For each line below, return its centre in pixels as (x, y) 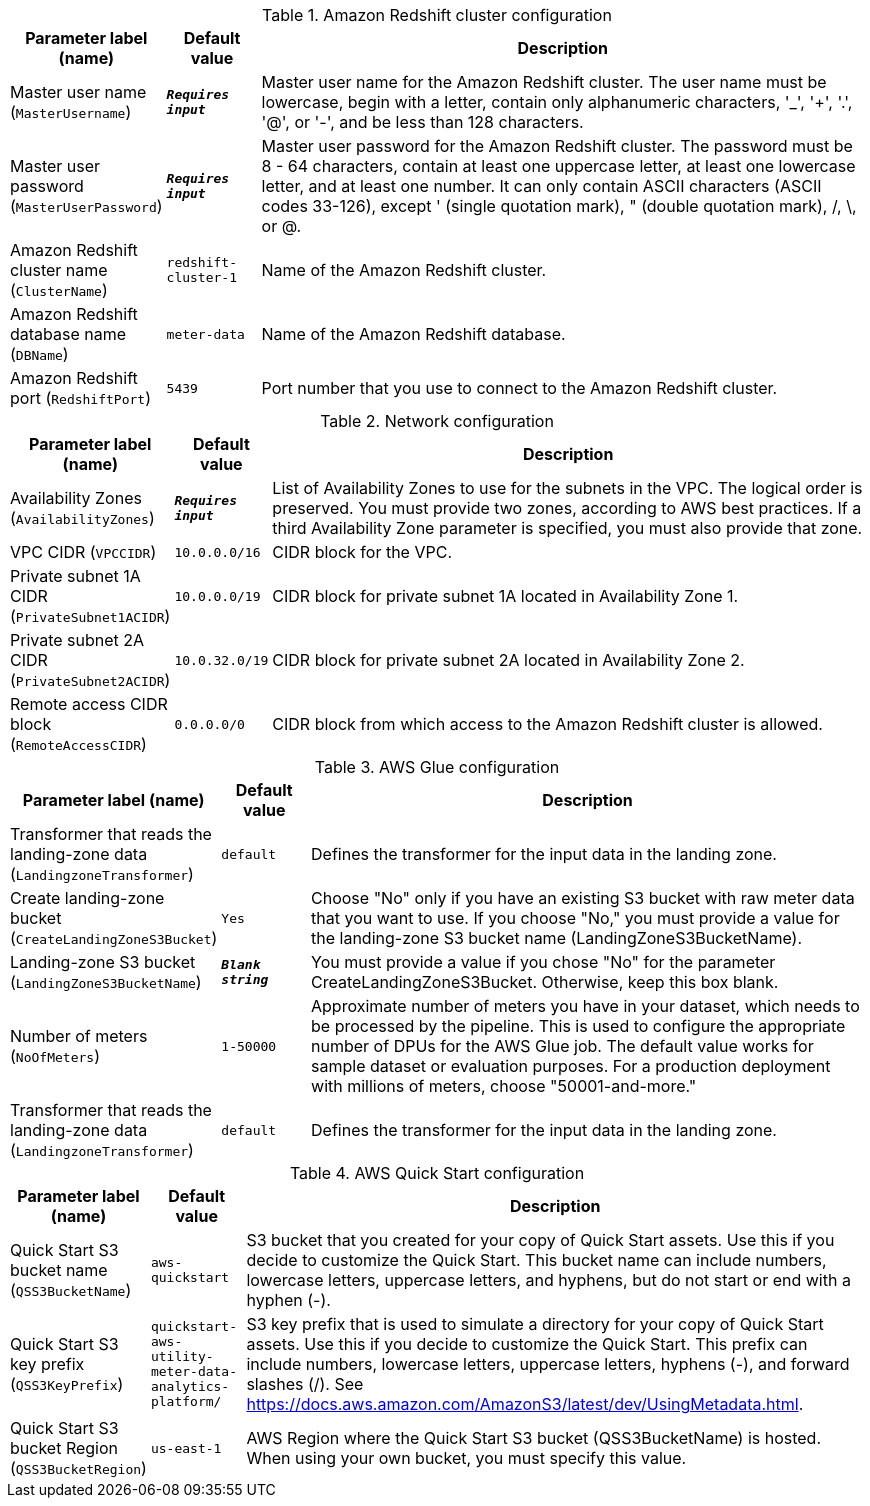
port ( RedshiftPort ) (80, 398)
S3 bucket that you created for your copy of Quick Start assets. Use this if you (540, 1240)
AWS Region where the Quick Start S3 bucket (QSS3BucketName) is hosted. (534, 1438)
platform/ (186, 1401)
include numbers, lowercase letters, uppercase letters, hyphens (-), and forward (548, 1364)
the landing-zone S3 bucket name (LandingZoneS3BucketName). (556, 938)
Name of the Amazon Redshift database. (413, 334)
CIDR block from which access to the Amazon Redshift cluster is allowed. (547, 724)
